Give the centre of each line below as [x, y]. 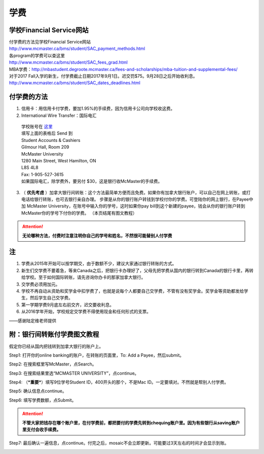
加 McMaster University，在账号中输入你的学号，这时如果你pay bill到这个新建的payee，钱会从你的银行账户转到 [133, 206]
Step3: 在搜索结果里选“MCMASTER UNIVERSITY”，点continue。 [74, 373]
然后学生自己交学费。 [51, 298]
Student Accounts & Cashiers [51, 140]
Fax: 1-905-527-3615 [43, 174]
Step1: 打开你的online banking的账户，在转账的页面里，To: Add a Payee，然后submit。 [97, 355]
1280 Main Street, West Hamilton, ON [59, 161]
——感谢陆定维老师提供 [33, 320]
